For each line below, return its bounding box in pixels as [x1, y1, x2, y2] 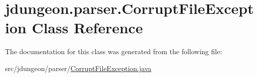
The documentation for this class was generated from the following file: [5, 46, 222, 57]
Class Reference [31, 17, 143, 38]
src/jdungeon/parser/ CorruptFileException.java [5, 63, 152, 73]
